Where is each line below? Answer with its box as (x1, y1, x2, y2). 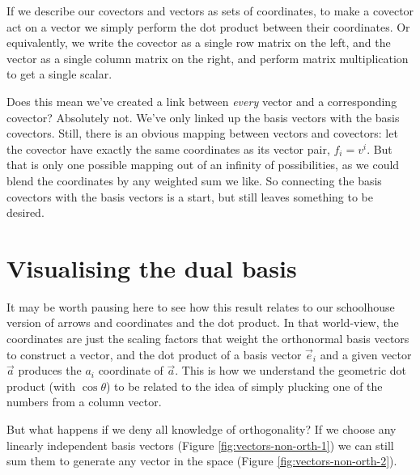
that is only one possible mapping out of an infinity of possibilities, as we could (6, 156, 400, 173)
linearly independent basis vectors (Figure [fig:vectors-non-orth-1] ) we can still (6, 436, 394, 453)
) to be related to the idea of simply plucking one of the (105, 377, 383, 394)
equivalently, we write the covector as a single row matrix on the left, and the (6, 34, 391, 51)
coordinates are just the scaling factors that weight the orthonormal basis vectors (6, 330, 409, 347)
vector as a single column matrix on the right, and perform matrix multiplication (6, 49, 409, 66)
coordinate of (98, 362, 163, 379)
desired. (6, 204, 45, 221)
